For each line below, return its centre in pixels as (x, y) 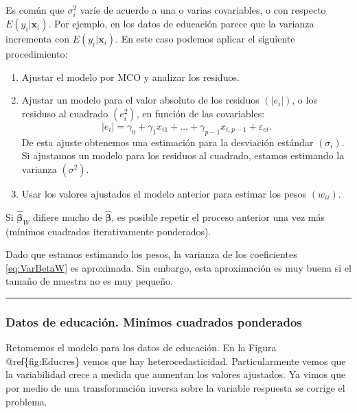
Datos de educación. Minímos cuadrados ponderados (154, 321)
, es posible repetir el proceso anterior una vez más (218, 216)
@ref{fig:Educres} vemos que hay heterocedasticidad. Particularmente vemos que (176, 361)
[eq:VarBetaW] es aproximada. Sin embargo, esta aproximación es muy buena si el (178, 267)
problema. (26, 401)
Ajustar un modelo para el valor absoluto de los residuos (140, 100)
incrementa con (37, 39)
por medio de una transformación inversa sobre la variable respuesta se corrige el (175, 387)
